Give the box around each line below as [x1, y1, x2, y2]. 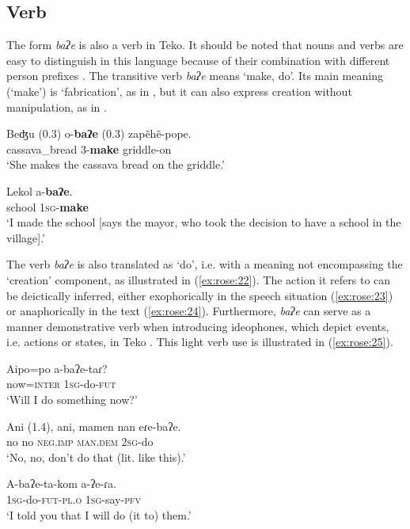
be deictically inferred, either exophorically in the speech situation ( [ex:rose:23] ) [6, 287, 393, 303]
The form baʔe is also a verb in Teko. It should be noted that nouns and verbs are [6, 36, 404, 53]
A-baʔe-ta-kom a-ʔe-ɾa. [6, 475, 116, 492]
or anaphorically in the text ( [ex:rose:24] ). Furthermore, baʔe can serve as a [6, 303, 371, 319]
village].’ [6, 229, 46, 245]
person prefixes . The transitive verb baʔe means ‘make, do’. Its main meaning [6, 67, 383, 84]
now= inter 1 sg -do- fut [6, 375, 116, 392]
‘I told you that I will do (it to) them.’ [6, 506, 192, 523]
